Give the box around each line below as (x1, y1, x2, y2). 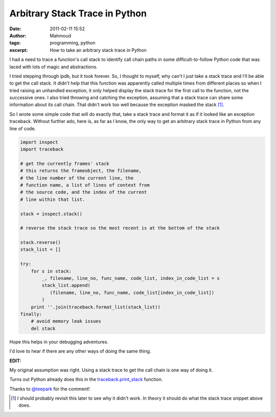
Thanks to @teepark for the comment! (9, 386, 90, 392)
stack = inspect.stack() (20, 211, 83, 217)
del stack (31, 325, 56, 331)
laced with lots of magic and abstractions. (9, 64, 98, 70)
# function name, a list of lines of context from (20, 182, 150, 188)
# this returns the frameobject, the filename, (20, 168, 142, 174)
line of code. (9, 126, 36, 132)
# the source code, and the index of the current (20, 190, 147, 195)
